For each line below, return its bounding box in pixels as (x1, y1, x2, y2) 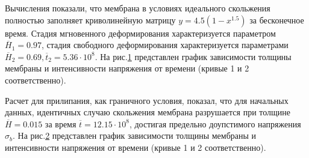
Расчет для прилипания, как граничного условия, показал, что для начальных (5, 94, 289, 106)
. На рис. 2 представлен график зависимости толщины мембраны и (12, 129, 257, 142)
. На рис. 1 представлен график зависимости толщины (95, 50, 292, 62)
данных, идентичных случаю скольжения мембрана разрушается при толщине (5, 106, 291, 118)
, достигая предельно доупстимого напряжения (129, 117, 301, 130)
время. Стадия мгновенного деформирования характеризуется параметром (5, 26, 276, 39)
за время (45, 117, 76, 130)
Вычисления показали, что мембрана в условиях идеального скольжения (5, 2, 270, 14)
